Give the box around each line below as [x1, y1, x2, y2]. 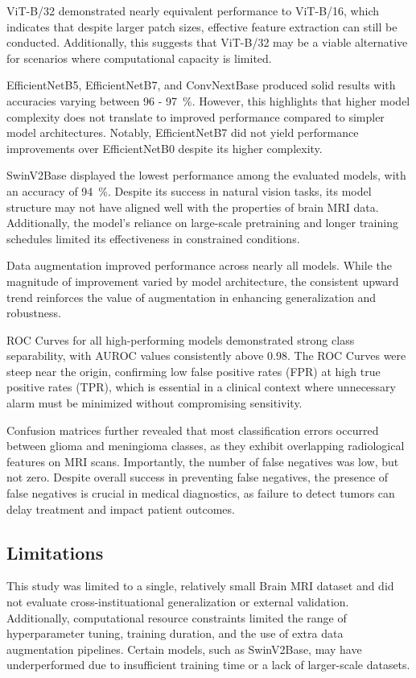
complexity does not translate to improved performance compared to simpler [6, 108, 385, 125]
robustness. [6, 304, 61, 321]
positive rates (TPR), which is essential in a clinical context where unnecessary [6, 378, 396, 395]
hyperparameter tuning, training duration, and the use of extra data [6, 625, 344, 642]
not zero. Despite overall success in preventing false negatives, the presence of [6, 469, 389, 486]
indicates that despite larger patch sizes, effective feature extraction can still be [6, 18, 397, 35]
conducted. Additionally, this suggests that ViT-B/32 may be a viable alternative [6, 34, 408, 51]
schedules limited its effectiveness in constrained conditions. [6, 229, 300, 246]
